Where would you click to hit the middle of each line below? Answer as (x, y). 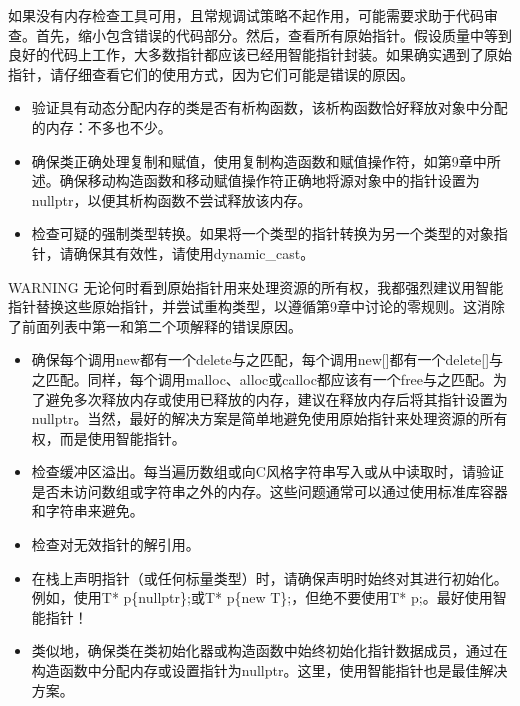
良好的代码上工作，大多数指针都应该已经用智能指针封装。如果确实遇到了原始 (260, 54)
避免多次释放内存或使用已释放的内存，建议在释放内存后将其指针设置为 (276, 398)
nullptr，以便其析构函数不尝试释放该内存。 (171, 199)
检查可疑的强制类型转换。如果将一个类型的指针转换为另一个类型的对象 (262, 233)
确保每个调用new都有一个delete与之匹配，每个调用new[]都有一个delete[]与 (267, 359)
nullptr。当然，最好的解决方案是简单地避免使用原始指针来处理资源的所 (262, 418)
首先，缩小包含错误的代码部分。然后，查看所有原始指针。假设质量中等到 (273, 34)
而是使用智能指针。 (122, 437)
